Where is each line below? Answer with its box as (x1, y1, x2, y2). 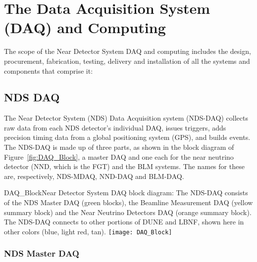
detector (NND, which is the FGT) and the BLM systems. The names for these (4, 161, 245, 172)
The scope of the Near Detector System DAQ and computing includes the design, (4, 46, 251, 56)
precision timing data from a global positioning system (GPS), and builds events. (4, 132, 251, 142)
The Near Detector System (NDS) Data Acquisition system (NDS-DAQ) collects (4, 113, 248, 123)
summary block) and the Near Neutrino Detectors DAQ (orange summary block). (4, 207, 252, 217)
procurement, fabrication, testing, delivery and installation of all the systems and (4, 55, 250, 66)
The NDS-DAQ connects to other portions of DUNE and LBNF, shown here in (4, 217, 244, 227)
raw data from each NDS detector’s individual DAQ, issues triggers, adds (4, 122, 226, 132)
